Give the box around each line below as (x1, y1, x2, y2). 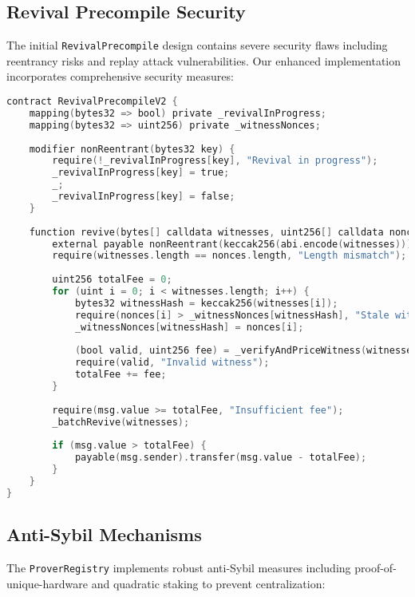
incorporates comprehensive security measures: (6, 68, 234, 85)
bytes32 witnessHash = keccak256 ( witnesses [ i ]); (74, 297, 338, 309)
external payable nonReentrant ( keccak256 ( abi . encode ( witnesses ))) (52, 238, 413, 250)
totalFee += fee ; (74, 369, 167, 381)
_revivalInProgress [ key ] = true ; (52, 167, 230, 179)
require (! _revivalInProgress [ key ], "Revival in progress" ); (52, 155, 378, 167)
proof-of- (354, 559, 397, 575)
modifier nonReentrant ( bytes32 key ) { (29, 143, 235, 155)
